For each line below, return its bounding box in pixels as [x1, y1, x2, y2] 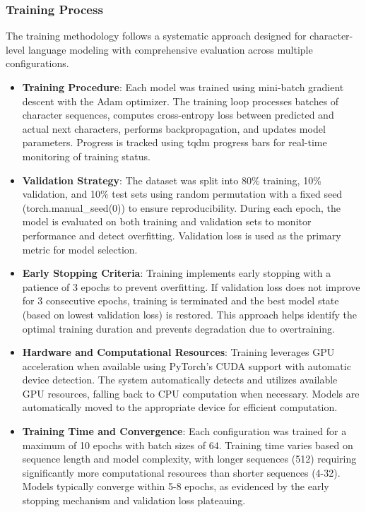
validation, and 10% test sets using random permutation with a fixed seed [22, 186, 343, 201]
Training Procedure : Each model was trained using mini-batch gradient [22, 80, 344, 94]
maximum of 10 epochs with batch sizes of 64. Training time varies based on [22, 437, 353, 452]
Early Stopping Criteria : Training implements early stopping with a [22, 266, 331, 280]
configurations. [6, 56, 69, 71]
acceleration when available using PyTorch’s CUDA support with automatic [22, 358, 351, 373]
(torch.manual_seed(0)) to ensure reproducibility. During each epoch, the [22, 200, 341, 215]
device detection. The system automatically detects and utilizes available [22, 372, 338, 387]
